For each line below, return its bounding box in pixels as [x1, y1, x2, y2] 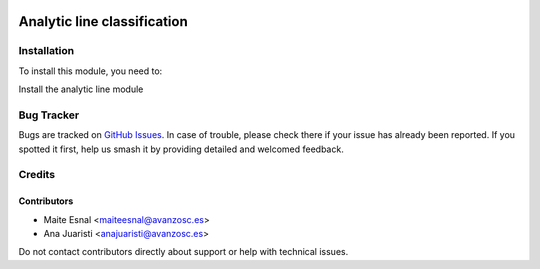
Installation [18, 44, 75, 58]
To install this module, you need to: [18, 65, 163, 77]
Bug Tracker [18, 108, 80, 122]
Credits [18, 168, 55, 182]
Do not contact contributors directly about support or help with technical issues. [18, 246, 349, 258]
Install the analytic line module [18, 83, 144, 95]
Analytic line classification [18, 13, 189, 30]
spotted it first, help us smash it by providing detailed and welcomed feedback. [18, 143, 344, 155]
